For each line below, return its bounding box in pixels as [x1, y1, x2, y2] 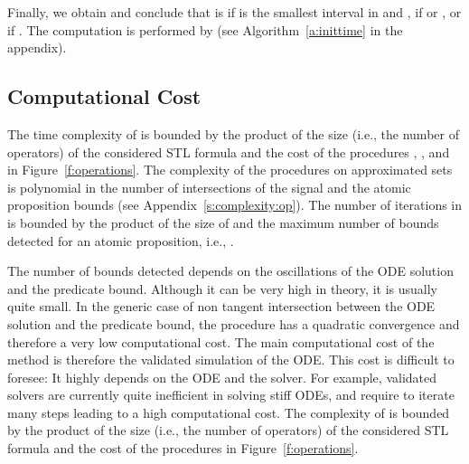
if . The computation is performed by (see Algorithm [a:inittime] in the [7, 20, 403, 39]
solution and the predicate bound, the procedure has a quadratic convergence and [7, 314, 460, 333]
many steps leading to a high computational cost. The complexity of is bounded [7, 402, 450, 421]
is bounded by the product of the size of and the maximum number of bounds [7, 213, 439, 232]
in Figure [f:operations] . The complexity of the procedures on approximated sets [7, 160, 453, 179]
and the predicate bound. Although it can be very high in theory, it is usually [7, 279, 437, 298]
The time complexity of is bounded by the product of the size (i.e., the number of [7, 124, 459, 143]
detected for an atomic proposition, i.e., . [7, 231, 234, 250]
